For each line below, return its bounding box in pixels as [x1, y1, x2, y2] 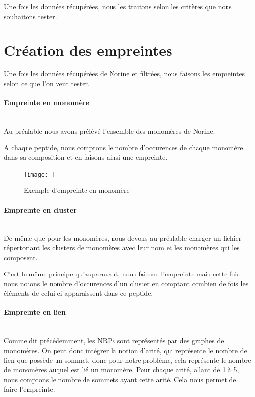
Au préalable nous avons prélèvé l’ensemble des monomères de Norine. [4, 125, 215, 136]
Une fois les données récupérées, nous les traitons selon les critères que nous [4, 1, 232, 11]
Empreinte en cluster [4, 204, 77, 214]
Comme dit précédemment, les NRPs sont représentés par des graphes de [4, 336, 224, 346]
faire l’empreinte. [4, 384, 55, 394]
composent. [4, 252, 38, 262]
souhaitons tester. [4, 11, 57, 21]
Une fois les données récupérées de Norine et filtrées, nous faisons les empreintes [4, 68, 245, 79]
